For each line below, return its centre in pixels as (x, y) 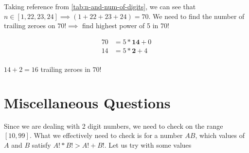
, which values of (220, 135)
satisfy (41, 144)
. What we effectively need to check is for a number (106, 135)
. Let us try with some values (148, 144)
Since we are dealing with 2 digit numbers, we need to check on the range (114, 126)
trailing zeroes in (65, 69)
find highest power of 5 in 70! (125, 25)
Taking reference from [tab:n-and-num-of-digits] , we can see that (100, 6)
